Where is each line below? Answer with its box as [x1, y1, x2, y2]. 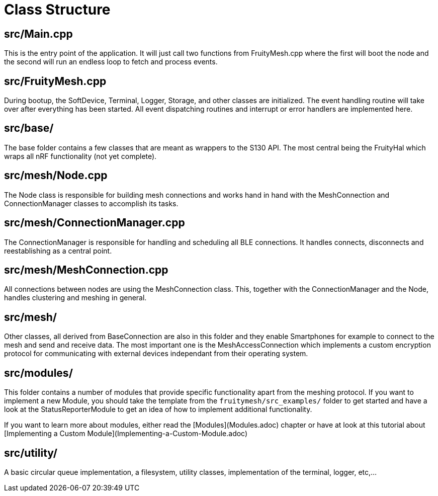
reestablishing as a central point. [4, 246, 112, 255]
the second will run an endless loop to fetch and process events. [4, 57, 218, 66]
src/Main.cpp [4, 27, 73, 40]
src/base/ [4, 122, 54, 135]
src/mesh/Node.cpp [4, 169, 108, 182]
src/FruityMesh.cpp [4, 74, 107, 88]
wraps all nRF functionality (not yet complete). [4, 151, 157, 160]
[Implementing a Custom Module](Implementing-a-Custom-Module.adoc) [4, 429, 248, 438]
